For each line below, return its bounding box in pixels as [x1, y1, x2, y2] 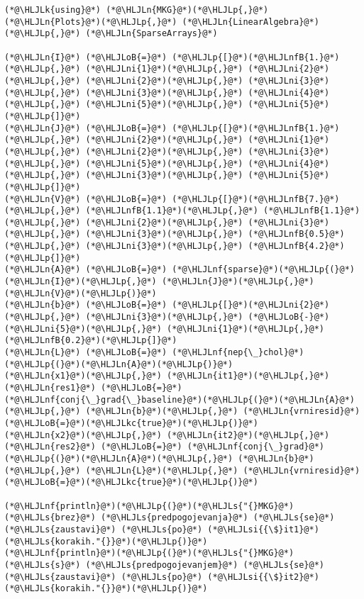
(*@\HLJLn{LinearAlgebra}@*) [182, 16, 319, 27]
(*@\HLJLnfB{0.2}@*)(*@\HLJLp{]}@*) [4, 335, 177, 346]
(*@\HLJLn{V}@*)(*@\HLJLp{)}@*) [4, 288, 157, 298]
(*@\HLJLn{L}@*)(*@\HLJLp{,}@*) [85, 465, 238, 476]
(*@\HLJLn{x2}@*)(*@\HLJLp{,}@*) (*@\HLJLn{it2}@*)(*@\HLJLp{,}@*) [4, 430, 330, 440]
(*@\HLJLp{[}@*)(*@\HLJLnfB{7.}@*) [172, 194, 340, 204]
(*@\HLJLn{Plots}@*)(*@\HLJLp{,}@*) [4, 16, 177, 27]
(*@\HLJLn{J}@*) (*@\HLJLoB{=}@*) [4, 123, 167, 133]
